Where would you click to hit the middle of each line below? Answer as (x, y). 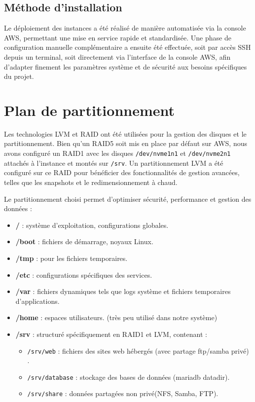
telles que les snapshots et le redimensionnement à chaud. (91, 182)
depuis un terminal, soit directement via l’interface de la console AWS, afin (117, 56)
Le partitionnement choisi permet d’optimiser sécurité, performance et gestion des (128, 199)
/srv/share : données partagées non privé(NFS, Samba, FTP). (123, 393)
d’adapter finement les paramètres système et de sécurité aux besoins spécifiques (126, 66)
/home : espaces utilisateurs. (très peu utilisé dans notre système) (116, 317)
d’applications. (37, 301)
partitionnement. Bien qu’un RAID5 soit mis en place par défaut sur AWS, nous (126, 143)
